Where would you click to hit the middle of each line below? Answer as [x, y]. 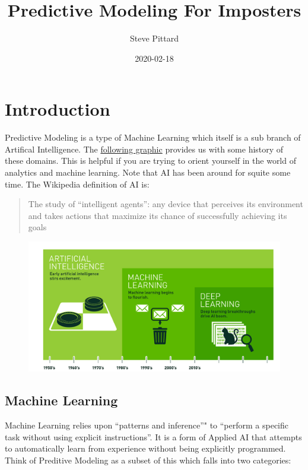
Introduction [58, 109]
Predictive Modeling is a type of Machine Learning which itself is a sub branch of [153, 137]
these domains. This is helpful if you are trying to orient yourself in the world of [150, 161]
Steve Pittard [154, 38]
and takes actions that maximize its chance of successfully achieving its [158, 215]
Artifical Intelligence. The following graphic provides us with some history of [144, 149]
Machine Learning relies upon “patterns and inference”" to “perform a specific [147, 425]
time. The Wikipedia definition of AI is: [77, 184]
